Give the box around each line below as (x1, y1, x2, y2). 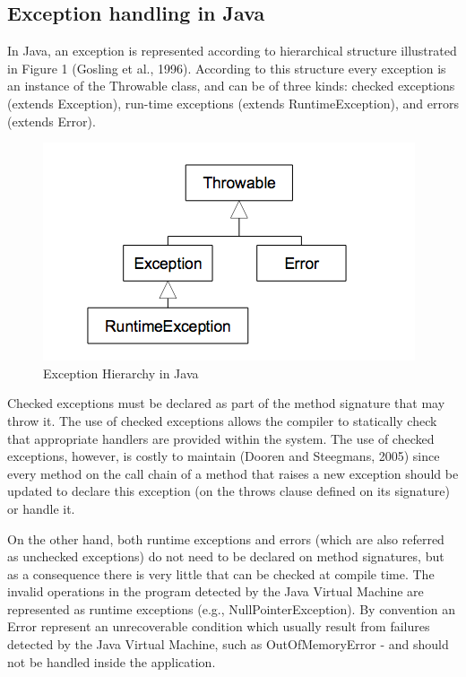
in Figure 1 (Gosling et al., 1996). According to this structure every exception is (7, 58, 446, 77)
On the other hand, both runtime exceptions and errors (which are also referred (7, 529, 444, 548)
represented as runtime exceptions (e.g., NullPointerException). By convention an (7, 599, 455, 618)
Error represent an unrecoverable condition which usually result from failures (7, 617, 430, 636)
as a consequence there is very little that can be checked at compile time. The (7, 564, 435, 583)
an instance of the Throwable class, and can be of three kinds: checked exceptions (7, 76, 455, 95)
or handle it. (7, 499, 75, 517)
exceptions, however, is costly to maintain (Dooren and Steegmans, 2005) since (7, 447, 440, 465)
